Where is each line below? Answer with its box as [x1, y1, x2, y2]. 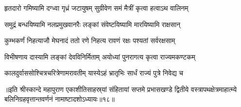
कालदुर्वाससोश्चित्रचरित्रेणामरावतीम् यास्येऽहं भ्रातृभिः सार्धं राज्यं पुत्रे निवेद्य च [4, 68, 183, 78]
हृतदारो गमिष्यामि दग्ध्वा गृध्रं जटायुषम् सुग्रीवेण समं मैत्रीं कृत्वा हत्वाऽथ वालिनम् [4, 3, 189, 13]
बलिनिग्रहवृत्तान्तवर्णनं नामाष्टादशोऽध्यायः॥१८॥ [4, 93, 115, 104]
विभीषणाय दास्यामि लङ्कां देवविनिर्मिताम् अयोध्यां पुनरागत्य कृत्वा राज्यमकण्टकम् [4, 51, 195, 61]
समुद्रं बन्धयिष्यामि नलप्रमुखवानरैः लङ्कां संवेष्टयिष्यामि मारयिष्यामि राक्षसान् [4, 19, 181, 29]
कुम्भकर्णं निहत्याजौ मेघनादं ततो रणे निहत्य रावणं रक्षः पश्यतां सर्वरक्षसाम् [4, 35, 175, 46]
